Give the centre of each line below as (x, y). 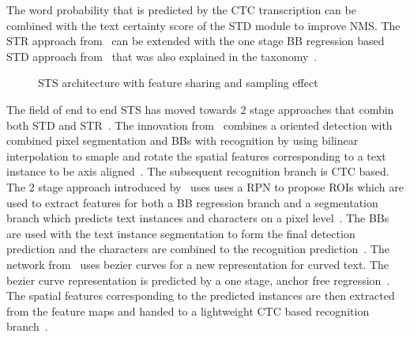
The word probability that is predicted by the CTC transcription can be (181, 9)
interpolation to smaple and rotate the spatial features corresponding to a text (196, 155)
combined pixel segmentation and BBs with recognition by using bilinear (182, 140)
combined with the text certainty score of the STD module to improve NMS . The (203, 25)
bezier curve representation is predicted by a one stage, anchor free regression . (198, 280)
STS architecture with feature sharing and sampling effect (178, 83)
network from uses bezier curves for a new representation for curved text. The (198, 264)
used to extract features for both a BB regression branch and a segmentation (192, 202)
